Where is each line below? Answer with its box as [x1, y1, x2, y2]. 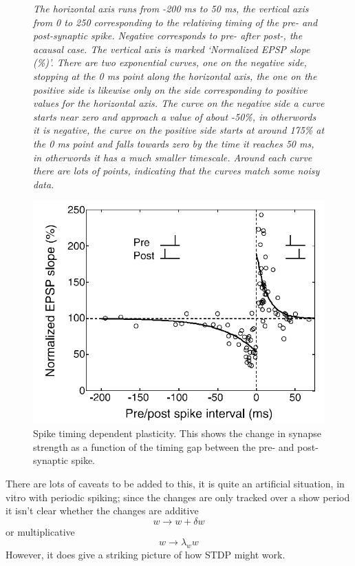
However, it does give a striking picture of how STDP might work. [6, 547, 286, 562]
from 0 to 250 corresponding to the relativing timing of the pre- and [33, 14, 318, 29]
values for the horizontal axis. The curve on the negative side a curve [33, 96, 325, 110]
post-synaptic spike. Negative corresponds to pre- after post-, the [33, 28, 303, 43]
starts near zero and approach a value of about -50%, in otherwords [33, 109, 316, 123]
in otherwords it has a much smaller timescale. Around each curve [33, 150, 312, 164]
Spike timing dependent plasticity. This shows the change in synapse [33, 426, 321, 441]
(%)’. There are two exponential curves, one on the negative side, [33, 55, 307, 70]
